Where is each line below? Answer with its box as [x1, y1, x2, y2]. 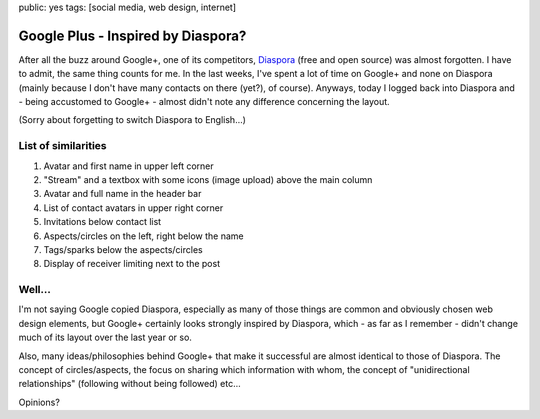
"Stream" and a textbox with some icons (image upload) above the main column [43, 174, 373, 185]
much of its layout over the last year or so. [18, 331, 192, 344]
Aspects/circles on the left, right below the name [43, 230, 244, 242]
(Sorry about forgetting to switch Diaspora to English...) [18, 114, 247, 126]
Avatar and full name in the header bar [43, 188, 202, 200]
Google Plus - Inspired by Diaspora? [18, 27, 247, 44]
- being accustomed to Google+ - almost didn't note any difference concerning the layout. [18, 96, 390, 108]
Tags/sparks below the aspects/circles [43, 243, 204, 255]
